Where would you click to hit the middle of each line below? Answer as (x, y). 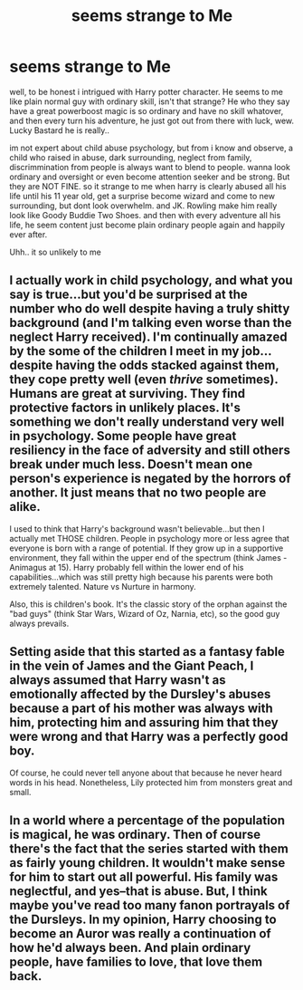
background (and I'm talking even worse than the (151, 323)
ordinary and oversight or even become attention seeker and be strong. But (150, 177)
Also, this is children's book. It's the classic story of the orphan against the (148, 604)
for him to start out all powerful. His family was (144, 876)
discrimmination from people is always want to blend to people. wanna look (150, 167)
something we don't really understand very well (147, 422)
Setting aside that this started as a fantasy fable (147, 652)
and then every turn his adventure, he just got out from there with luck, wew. (152, 120)
